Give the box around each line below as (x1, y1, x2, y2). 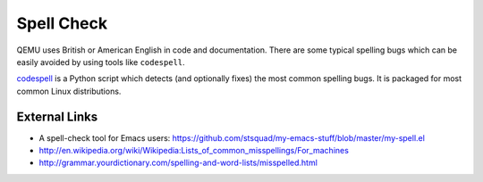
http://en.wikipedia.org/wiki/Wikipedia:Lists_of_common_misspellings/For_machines (38, 145, 349, 156)
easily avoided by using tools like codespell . (16, 56, 185, 67)
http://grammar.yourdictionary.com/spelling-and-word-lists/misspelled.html (38, 157, 318, 169)
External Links (16, 109, 98, 124)
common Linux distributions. (16, 86, 122, 96)
